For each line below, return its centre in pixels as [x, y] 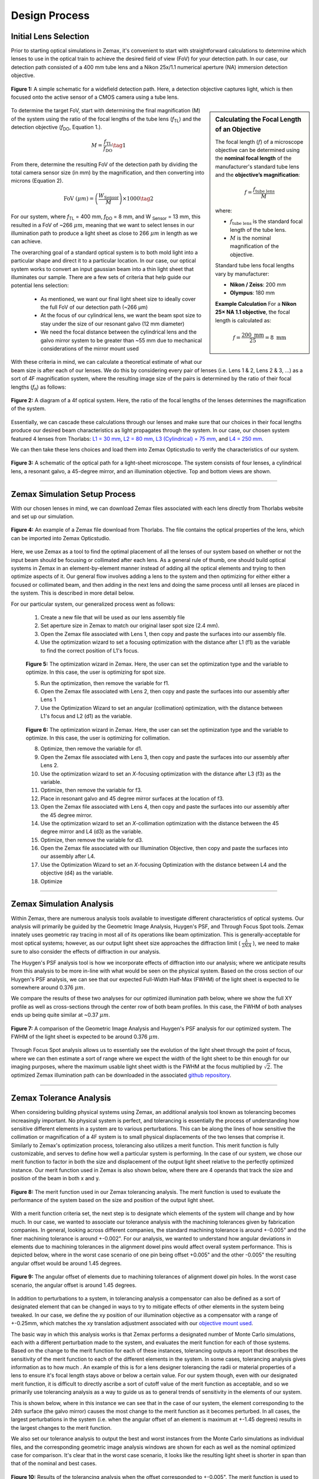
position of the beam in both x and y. [56, 1178]
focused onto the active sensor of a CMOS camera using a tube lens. [95, 97]
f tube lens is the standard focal [266, 222]
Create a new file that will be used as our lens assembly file [113, 617]
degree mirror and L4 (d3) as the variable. [92, 832]
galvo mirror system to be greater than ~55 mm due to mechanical [121, 340]
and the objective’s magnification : [258, 175]
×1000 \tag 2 [138, 199]
